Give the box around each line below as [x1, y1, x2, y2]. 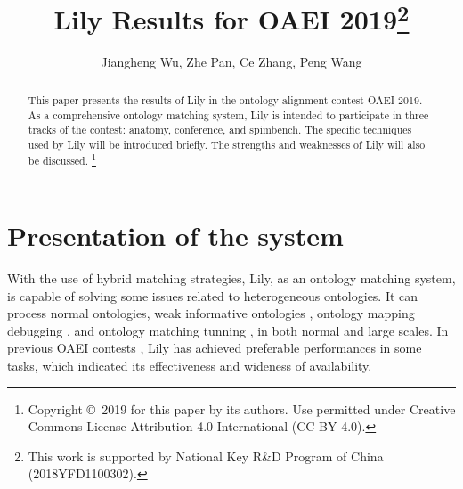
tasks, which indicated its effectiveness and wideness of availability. [7, 356, 372, 374]
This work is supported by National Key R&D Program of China [28, 446, 384, 465]
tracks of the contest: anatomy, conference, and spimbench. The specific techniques [28, 122, 412, 137]
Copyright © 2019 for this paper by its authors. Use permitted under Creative [28, 399, 456, 418]
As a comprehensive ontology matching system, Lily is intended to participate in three [28, 107, 429, 122]
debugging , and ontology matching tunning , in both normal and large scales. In [7, 321, 449, 339]
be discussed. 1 [28, 151, 96, 168]
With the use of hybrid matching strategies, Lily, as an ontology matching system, [7, 269, 456, 288]
